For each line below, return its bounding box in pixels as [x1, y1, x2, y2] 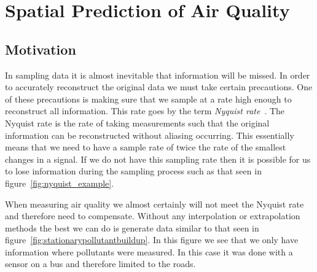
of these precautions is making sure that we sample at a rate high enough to [5, 92, 292, 105]
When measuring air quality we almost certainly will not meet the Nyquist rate [5, 197, 304, 210]
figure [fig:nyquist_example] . [5, 176, 114, 189]
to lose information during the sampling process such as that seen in [5, 165, 262, 177]
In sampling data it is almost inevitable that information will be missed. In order [5, 68, 310, 81]
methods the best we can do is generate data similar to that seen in [5, 221, 259, 234]
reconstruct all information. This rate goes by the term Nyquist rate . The [5, 104, 285, 117]
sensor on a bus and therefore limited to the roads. [5, 257, 196, 270]
